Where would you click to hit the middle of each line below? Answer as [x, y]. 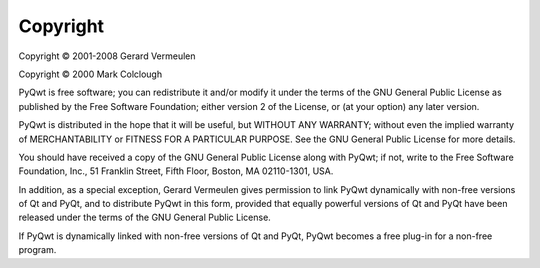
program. [37, 250]
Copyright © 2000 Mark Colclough [90, 74]
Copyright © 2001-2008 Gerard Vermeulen [107, 56]
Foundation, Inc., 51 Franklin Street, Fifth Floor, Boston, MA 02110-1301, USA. [176, 171]
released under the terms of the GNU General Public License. [145, 217]
